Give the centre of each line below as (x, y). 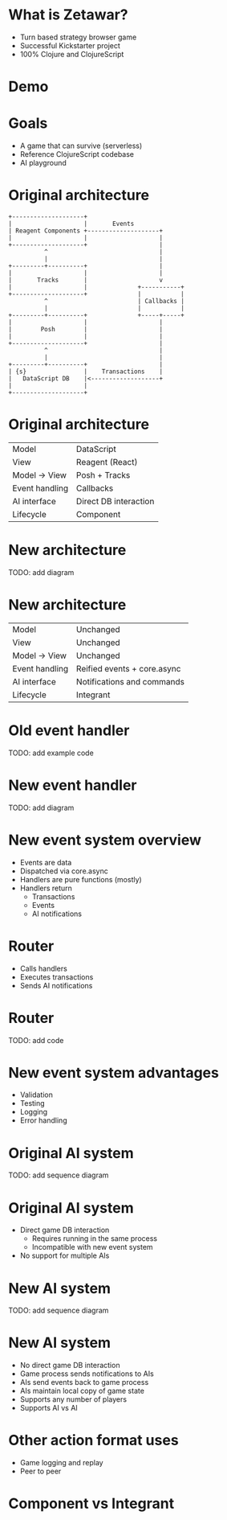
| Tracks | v (85, 280)
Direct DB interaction (115, 501)
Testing (32, 1103)
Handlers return (46, 888)
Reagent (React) (107, 462)
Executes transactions (57, 977)
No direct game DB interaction (70, 1366)
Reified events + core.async (128, 668)
